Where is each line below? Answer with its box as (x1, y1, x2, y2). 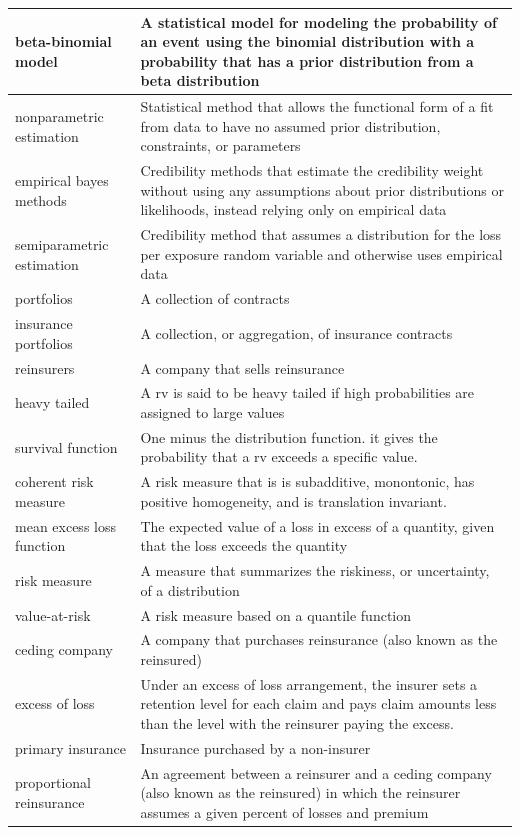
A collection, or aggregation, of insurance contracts (140, 322, 453, 343)
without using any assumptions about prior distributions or (140, 179, 504, 200)
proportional (15, 772, 91, 793)
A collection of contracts (140, 288, 290, 309)
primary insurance (15, 737, 127, 758)
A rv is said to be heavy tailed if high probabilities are (140, 382, 475, 403)
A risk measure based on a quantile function (140, 604, 412, 625)
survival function (15, 436, 118, 457)
